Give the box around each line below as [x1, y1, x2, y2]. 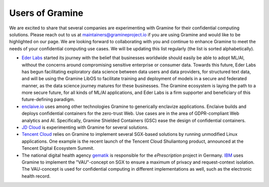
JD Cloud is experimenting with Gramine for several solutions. [21, 124, 149, 130]
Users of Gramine [9, 7, 84, 18]
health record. [21, 173, 51, 179]
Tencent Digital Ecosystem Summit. [21, 145, 95, 151]
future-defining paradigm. [21, 96, 75, 102]
